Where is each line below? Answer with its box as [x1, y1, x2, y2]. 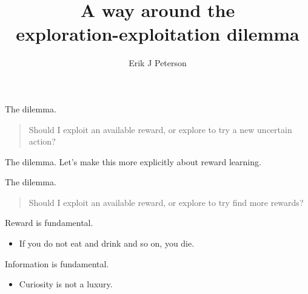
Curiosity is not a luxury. [19, 278, 113, 290]
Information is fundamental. [5, 257, 109, 270]
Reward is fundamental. [5, 216, 93, 229]
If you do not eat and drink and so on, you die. [19, 237, 195, 250]
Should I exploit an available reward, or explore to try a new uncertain [28, 123, 292, 135]
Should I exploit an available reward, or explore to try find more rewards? [28, 196, 304, 208]
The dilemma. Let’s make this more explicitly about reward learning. [5, 155, 261, 168]
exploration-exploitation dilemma [16, 21, 300, 46]
